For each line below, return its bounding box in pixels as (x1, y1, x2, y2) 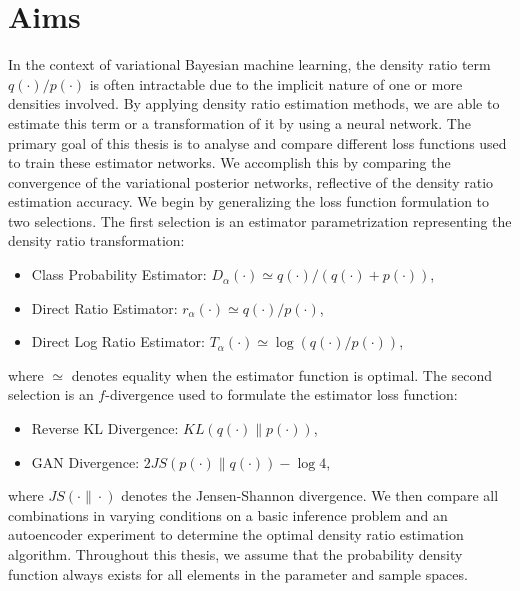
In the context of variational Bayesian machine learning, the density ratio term (8, 54, 491, 75)
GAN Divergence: (31, 451, 140, 472)
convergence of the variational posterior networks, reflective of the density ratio (8, 171, 494, 192)
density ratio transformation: (8, 230, 185, 251)
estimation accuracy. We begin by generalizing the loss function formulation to (8, 191, 490, 212)
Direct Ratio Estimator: (31, 297, 178, 318)
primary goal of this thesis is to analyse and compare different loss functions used (8, 132, 507, 153)
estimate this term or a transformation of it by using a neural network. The (8, 112, 471, 133)
